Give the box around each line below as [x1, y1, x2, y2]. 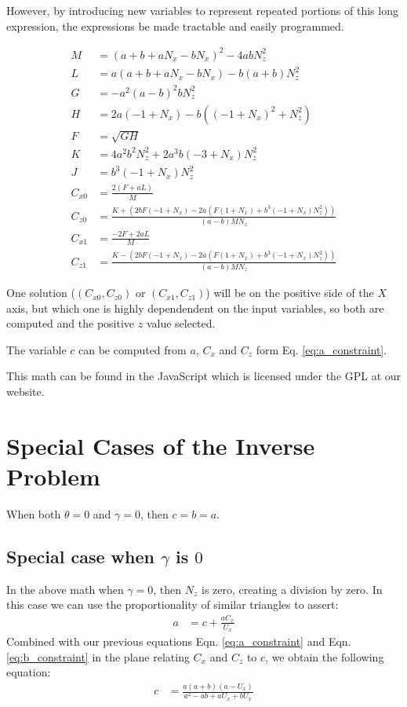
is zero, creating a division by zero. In [202, 581, 383, 597]
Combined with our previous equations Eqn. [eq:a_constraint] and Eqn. [6, 632, 351, 649]
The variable [6, 341, 67, 357]
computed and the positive [6, 315, 135, 332]
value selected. [146, 315, 216, 332]
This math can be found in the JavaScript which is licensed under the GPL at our [6, 368, 402, 384]
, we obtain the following [265, 648, 384, 665]
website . [6, 383, 45, 400]
